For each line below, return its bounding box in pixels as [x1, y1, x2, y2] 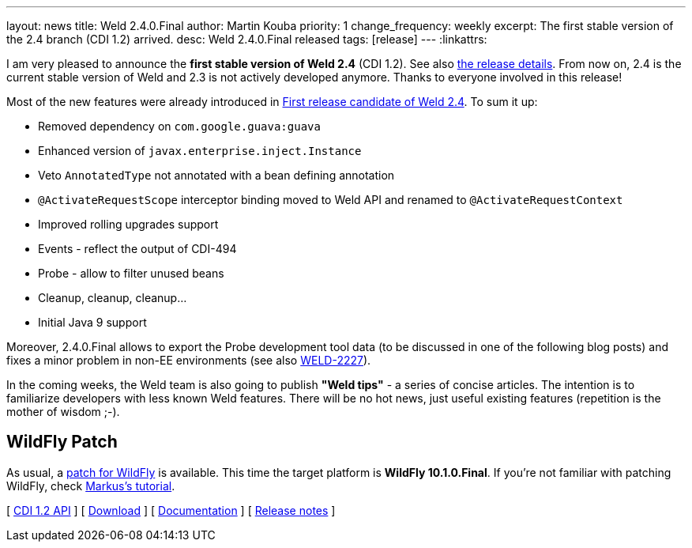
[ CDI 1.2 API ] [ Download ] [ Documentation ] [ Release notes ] [6, 503, 336, 517]
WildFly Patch [6, 432, 118, 452]
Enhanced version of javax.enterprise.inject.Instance [38, 144, 362, 157]
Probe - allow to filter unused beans [38, 266, 224, 280]
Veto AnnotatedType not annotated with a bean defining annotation [38, 168, 395, 182]
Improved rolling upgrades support [38, 217, 219, 231]
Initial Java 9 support [38, 316, 147, 329]
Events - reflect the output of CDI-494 [38, 242, 237, 255]
